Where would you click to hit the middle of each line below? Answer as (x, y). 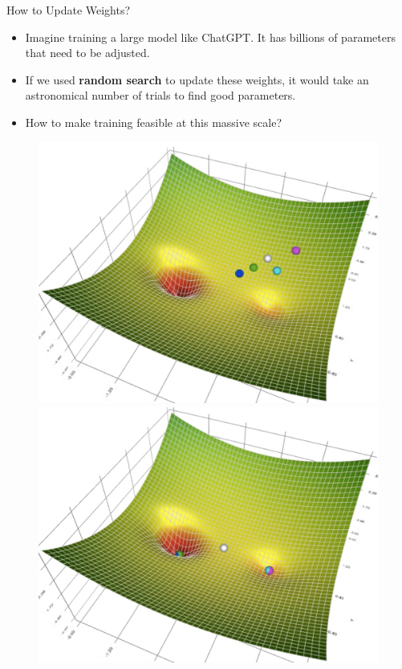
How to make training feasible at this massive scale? (154, 122)
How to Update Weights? (69, 10)
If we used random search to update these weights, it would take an (197, 79)
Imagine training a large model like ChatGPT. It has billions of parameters (210, 37)
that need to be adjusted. (87, 53)
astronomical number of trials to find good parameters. (160, 95)
